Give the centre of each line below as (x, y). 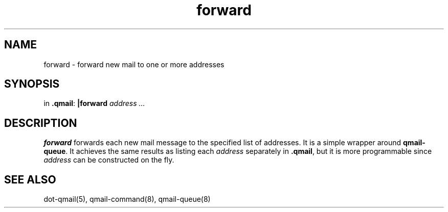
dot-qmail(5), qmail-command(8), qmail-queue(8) (127, 199)
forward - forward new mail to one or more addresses (134, 64)
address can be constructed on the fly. (109, 160)
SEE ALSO (30, 179)
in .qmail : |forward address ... (94, 103)
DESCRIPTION (41, 123)
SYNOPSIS (32, 84)
